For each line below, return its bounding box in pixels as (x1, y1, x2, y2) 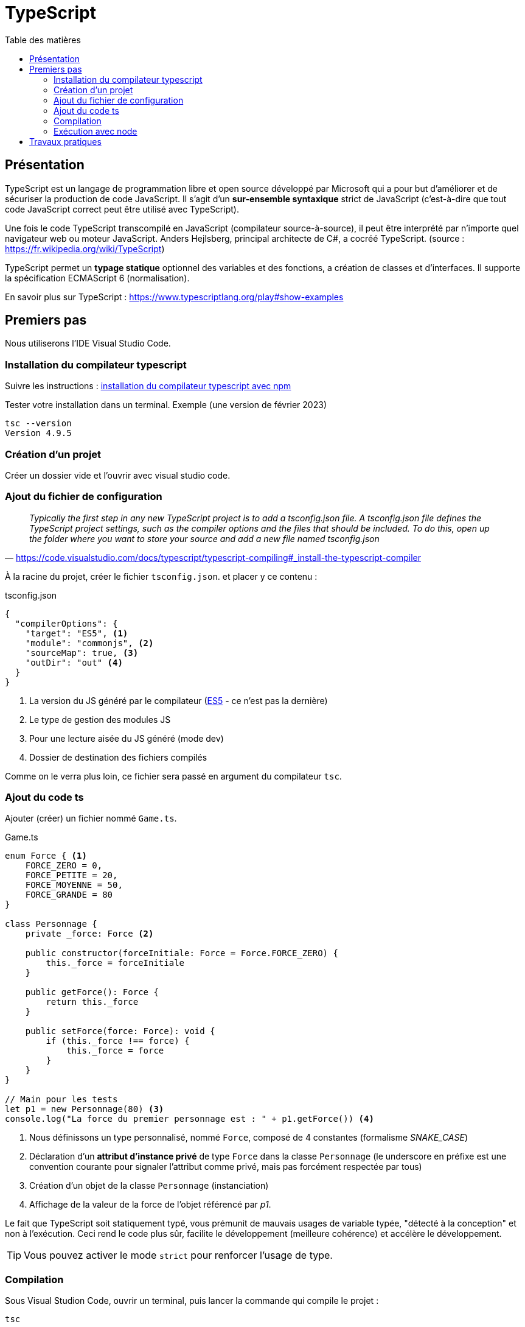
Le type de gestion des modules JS (29, 714, 171, 725)
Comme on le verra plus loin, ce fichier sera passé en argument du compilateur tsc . (5, 770, 342, 781)
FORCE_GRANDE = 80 (25, 890, 113, 900)
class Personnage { (5, 919, 97, 929)
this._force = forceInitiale (46, 958, 185, 968)
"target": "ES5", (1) (25, 628, 128, 638)
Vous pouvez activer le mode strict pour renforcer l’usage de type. (24, 1249, 333, 1262)
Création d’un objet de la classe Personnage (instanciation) (29, 1180, 269, 1191)
